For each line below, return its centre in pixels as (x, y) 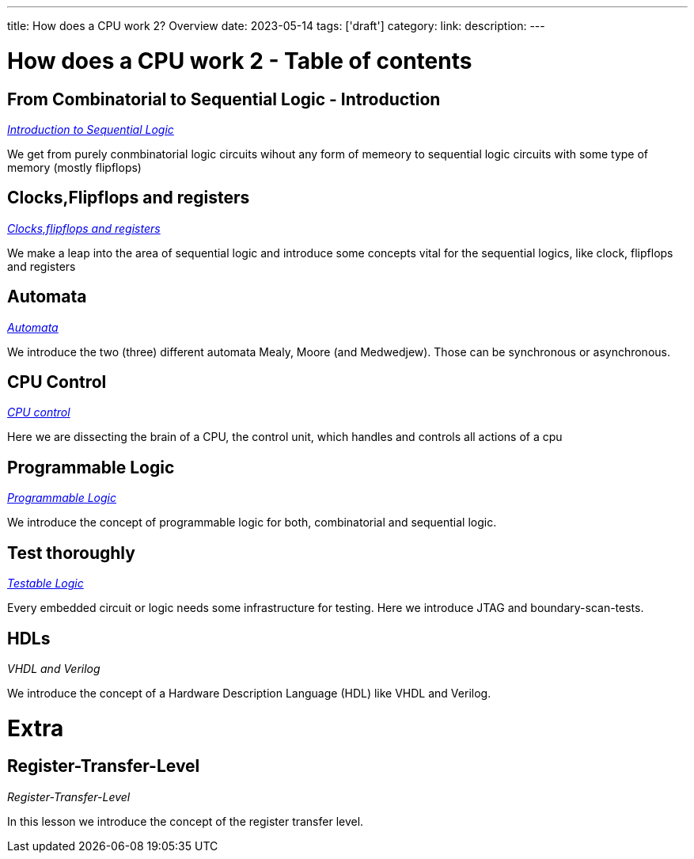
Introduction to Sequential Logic (91, 129)
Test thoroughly (71, 553)
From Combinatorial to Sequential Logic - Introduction (224, 99)
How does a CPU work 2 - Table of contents (240, 61)
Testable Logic (46, 583)
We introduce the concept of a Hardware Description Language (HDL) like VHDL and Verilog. (249, 693)
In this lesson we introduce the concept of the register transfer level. (186, 821)
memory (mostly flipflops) (74, 167)
